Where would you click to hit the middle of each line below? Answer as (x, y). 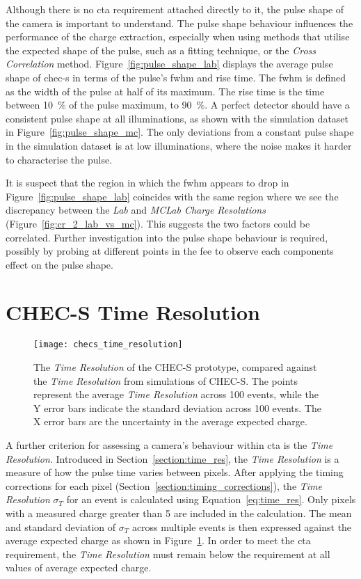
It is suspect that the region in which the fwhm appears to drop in (147, 183)
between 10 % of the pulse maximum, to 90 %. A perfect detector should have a (178, 105)
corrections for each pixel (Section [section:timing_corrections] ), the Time (164, 485)
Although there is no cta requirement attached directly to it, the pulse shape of (175, 9)
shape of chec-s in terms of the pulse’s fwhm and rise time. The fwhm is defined (176, 77)
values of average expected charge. (79, 568)
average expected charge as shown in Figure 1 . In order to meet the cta (158, 540)
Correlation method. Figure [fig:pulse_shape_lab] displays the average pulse (169, 64)
